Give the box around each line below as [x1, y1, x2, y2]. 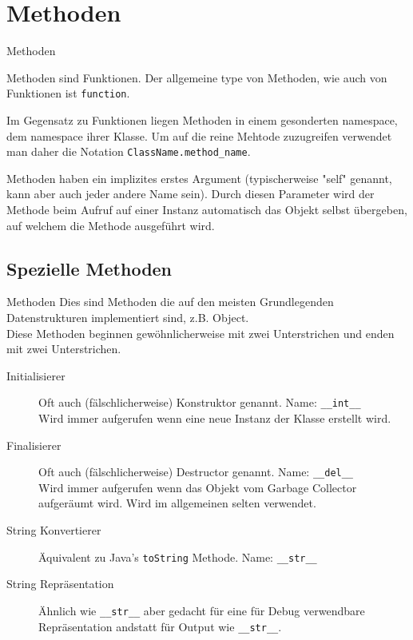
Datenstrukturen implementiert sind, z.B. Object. [6, 308, 249, 325]
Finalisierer [6, 436, 62, 453]
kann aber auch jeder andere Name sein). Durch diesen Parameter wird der [6, 185, 375, 202]
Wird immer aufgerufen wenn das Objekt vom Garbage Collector [38, 479, 357, 495]
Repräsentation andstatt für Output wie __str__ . [38, 618, 282, 634]
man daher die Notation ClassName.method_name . [6, 143, 251, 160]
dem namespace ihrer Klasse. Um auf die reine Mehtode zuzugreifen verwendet [6, 127, 392, 144]
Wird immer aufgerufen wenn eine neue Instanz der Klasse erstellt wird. [38, 410, 391, 427]
